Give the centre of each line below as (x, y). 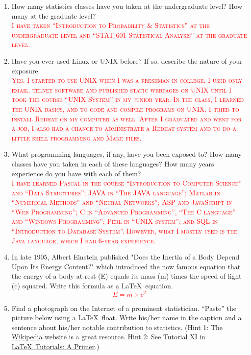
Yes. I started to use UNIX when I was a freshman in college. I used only (127, 80)
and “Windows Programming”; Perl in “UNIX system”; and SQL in (115, 221)
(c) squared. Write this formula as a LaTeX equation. (92, 286)
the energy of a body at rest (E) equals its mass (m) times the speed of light (126, 276)
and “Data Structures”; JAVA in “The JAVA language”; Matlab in (116, 192)
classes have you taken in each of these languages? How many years (113, 163)
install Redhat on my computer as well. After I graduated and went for (126, 118)
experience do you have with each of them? (76, 173)
